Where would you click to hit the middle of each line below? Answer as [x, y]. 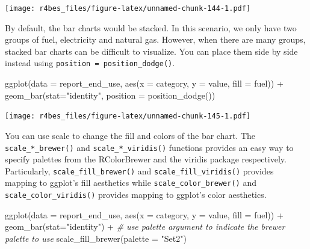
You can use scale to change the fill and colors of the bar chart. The [130, 135]
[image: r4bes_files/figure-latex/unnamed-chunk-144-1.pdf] [128, 8]
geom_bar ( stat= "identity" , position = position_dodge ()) [110, 95]
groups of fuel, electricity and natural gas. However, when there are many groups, [155, 39]
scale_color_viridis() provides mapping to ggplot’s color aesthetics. [136, 195]
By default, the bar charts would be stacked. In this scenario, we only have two [151, 27]
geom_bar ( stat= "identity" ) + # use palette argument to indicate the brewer [145, 226]
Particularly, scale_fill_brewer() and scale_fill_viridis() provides [139, 171]
